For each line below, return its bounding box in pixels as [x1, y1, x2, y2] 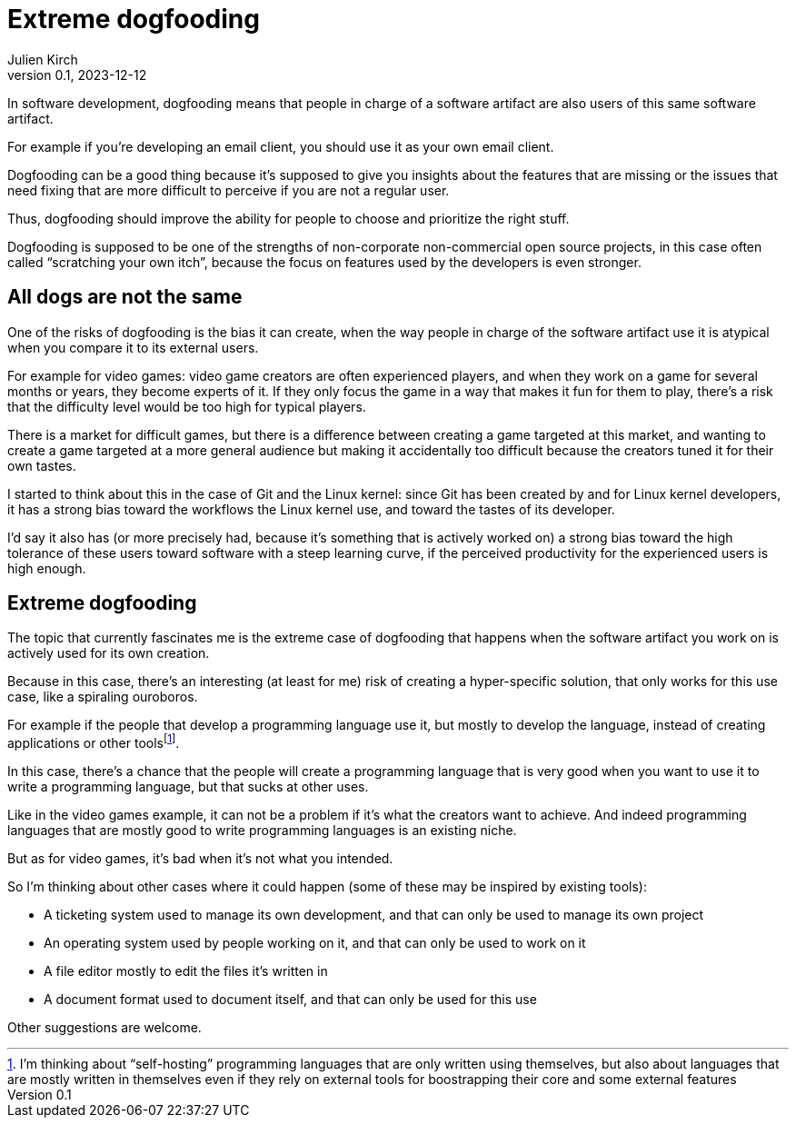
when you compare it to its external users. [7, 339, 259, 355]
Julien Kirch [7, 51, 78, 67]
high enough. [7, 560, 86, 576]
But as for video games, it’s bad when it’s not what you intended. [7, 851, 393, 867]
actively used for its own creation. [7, 645, 210, 662]
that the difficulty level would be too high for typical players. [7, 398, 366, 414]
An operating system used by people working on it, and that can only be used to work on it [44, 935, 586, 951]
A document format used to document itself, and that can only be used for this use [44, 991, 537, 1008]
